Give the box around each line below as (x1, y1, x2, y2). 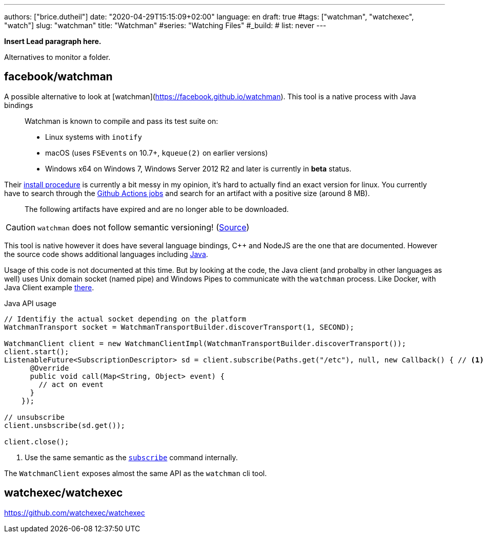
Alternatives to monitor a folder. (4, 53, 111, 61)
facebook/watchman (4, 70, 113, 83)
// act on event (38, 380, 104, 389)
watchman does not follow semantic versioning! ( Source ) (37, 222, 250, 232)
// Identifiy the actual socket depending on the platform (4, 314, 247, 323)
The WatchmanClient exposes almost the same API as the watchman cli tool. (4, 468, 267, 478)
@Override (30, 363, 69, 372)
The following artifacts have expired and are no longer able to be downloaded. (25, 204, 289, 213)
